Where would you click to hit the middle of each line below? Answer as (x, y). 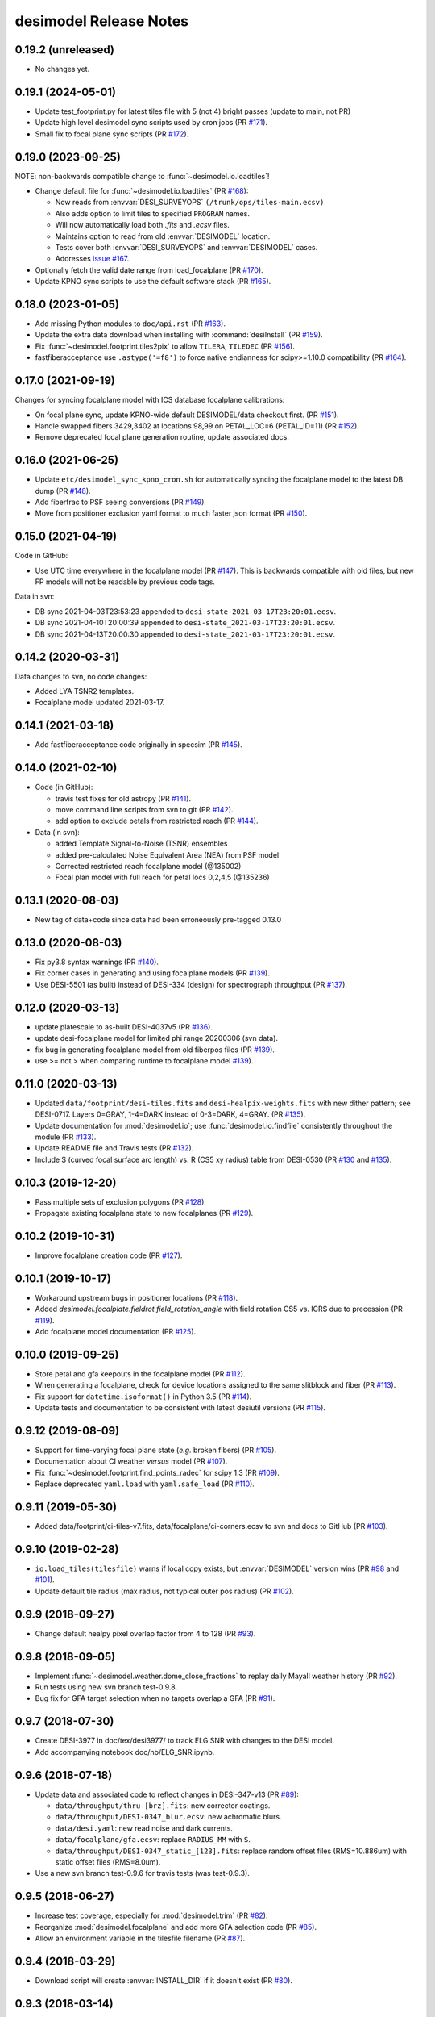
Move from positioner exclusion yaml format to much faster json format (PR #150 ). (171, 513)
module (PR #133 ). (66, 1137)
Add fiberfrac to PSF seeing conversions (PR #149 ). (121, 502)
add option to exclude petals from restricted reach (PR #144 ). (157, 821)
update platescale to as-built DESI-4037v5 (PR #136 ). (124, 1027)
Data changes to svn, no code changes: (81, 676)
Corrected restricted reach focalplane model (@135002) (148, 866)
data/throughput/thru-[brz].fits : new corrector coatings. (163, 1806)
